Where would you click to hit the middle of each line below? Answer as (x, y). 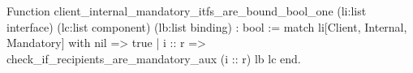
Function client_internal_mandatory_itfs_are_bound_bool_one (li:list (187, 11)
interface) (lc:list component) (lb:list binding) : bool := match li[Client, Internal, (207, 26)
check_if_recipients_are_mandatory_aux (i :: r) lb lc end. (154, 58)
